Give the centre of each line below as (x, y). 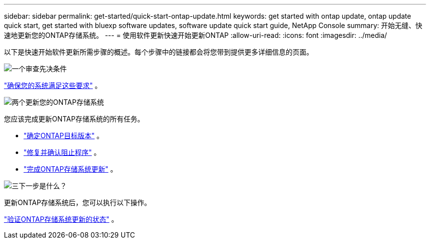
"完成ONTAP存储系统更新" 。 (70, 169)
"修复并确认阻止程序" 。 (62, 152)
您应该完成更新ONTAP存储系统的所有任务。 (74, 119)
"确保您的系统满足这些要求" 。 (53, 85)
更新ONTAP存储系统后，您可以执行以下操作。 (78, 202)
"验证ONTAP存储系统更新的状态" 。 (61, 219)
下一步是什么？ (43, 186)
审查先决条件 (46, 69)
